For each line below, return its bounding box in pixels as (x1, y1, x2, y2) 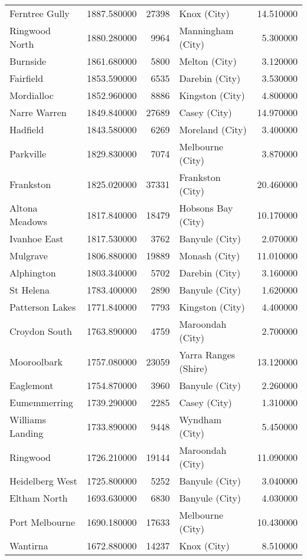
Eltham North (9, 491, 68, 505)
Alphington (9, 266, 56, 279)
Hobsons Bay (179, 201, 233, 215)
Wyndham (179, 413, 222, 426)
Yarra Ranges (179, 348, 236, 361)
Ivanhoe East (9, 232, 64, 245)
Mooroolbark (9, 354, 63, 368)
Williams (9, 413, 46, 426)
